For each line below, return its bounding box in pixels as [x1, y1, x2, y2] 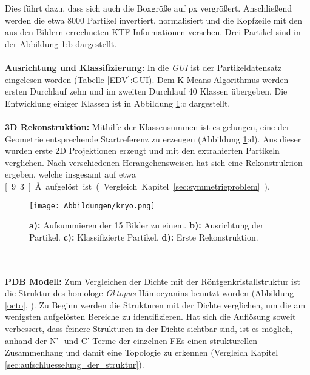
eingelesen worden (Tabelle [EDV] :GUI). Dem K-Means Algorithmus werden [5, 73, 289, 85]
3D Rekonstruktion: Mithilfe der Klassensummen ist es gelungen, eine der [5, 120, 290, 133]
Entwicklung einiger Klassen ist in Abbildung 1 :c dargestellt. [5, 96, 231, 109]
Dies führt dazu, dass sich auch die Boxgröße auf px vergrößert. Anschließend [5, 2, 292, 14]
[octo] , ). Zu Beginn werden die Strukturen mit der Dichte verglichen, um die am [5, 298, 306, 311]
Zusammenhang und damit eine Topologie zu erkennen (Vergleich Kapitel [5, 346, 278, 359]
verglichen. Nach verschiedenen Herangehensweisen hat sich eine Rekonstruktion [5, 156, 303, 168]
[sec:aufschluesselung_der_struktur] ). [5, 357, 144, 370]
